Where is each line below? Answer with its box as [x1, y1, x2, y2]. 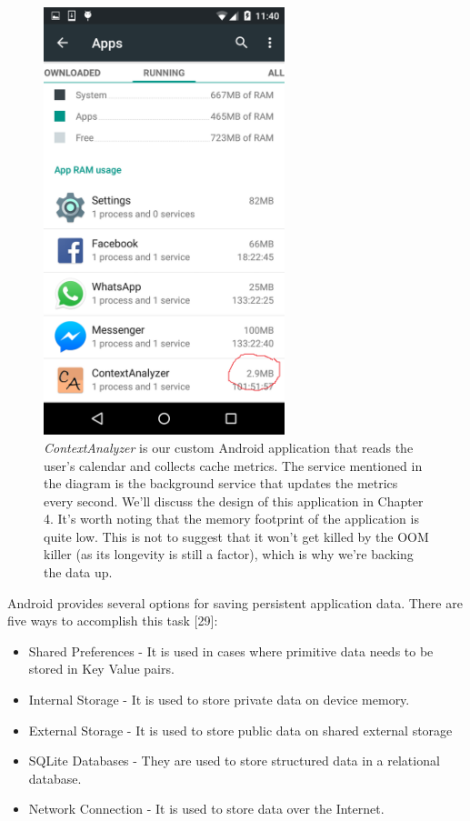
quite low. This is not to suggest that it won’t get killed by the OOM [44, 526, 429, 546]
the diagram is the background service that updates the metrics [44, 474, 398, 493]
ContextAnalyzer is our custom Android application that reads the [44, 437, 414, 456]
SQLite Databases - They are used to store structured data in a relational [28, 751, 440, 770]
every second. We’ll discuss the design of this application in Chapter [44, 491, 424, 510]
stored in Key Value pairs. [28, 659, 175, 678]
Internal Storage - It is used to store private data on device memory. [28, 690, 410, 709]
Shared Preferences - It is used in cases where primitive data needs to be [28, 641, 434, 660]
